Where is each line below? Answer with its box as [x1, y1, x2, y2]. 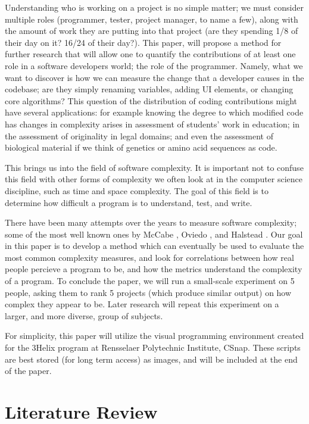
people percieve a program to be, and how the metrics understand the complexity [5, 263, 302, 275]
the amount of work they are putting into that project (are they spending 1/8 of [5, 24, 298, 37]
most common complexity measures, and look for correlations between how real [5, 251, 294, 263]
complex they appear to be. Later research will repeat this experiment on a [5, 298, 279, 310]
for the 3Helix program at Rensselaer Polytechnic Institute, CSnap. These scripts [5, 341, 301, 354]
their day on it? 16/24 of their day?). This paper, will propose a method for [5, 36, 282, 48]
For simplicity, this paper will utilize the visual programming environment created [5, 329, 304, 342]
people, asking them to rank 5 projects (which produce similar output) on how [5, 286, 292, 298]
